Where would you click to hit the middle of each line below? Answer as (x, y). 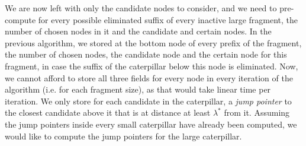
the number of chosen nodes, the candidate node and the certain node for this (146, 54)
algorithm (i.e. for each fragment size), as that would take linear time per (138, 89)
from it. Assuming (257, 112)
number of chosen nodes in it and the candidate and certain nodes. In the (138, 31)
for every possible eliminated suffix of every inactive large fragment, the (168, 19)
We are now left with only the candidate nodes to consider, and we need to (141, 8)
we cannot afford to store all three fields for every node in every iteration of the (149, 77)
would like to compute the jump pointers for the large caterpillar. (123, 136)
